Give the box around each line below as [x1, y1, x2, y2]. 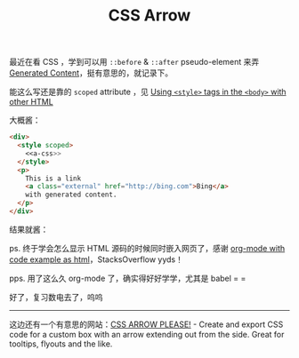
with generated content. [25, 190, 117, 200]
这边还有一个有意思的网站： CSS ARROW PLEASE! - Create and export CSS [9, 319, 284, 330]
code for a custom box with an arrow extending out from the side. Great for [9, 329, 285, 339]
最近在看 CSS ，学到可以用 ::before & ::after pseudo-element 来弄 [9, 57, 260, 68]
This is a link [25, 174, 82, 183]
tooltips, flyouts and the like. [9, 338, 113, 349]
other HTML [9, 97, 53, 107]
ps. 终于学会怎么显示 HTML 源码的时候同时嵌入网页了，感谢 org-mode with [9, 243, 286, 253]
